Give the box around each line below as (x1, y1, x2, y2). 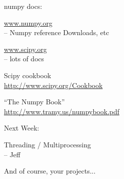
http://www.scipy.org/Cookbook (4, 80, 103, 90)
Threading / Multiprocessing (4, 139, 91, 149)
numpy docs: (4, 1, 42, 11)
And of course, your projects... (4, 166, 96, 176)
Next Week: (4, 123, 40, 133)
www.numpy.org (4, 17, 53, 28)
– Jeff (4, 149, 21, 159)
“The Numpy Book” (4, 96, 65, 107)
